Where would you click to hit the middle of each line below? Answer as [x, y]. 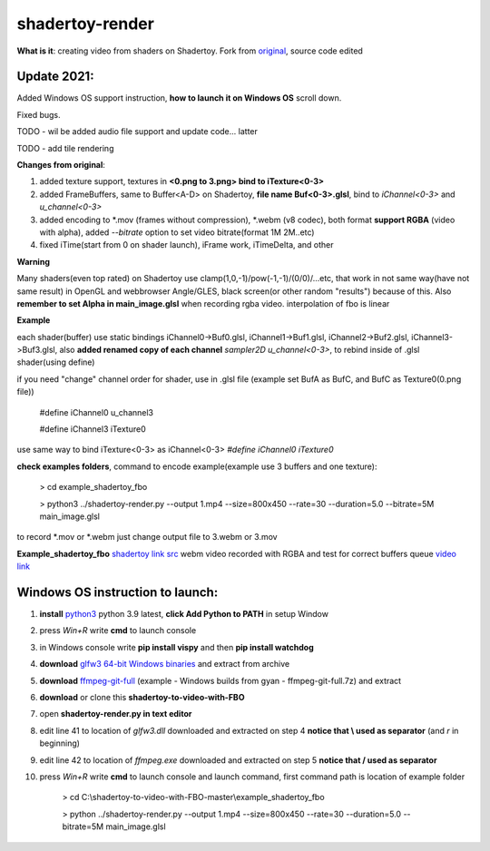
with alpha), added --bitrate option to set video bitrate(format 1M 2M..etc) [177, 232]
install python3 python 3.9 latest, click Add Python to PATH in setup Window [184, 614]
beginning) [60, 743]
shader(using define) [56, 362]
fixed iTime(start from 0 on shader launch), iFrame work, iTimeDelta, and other [187, 245]
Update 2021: [55, 77]
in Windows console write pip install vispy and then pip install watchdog [177, 647]
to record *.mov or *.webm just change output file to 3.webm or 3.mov [147, 537]
